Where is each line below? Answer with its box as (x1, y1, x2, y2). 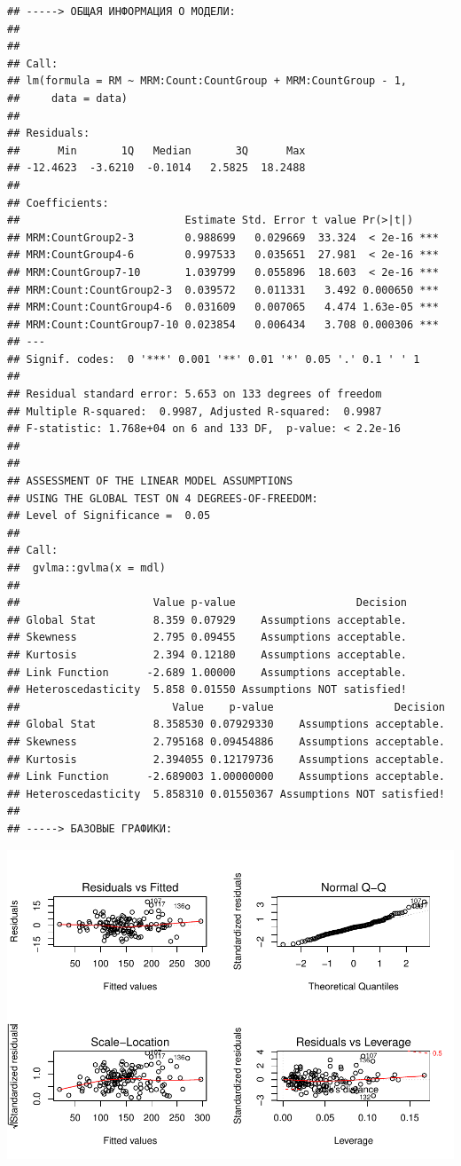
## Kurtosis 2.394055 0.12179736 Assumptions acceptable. (7, 752, 445, 766)
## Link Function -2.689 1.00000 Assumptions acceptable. (7, 666, 408, 679)
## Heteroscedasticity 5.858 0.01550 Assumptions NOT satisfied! (7, 683, 408, 697)
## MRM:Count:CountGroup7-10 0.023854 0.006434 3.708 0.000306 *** (7, 318, 439, 331)
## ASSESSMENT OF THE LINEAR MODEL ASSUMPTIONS (7, 475, 293, 488)
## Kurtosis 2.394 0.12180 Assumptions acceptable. (7, 648, 408, 661)
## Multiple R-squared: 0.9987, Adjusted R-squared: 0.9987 (7, 405, 382, 418)
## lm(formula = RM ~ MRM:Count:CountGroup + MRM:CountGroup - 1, (7, 75, 408, 88)
